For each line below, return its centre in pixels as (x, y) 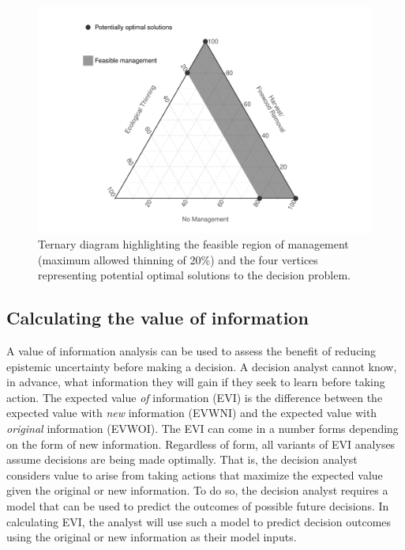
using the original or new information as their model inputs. (152, 537)
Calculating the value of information (157, 318)
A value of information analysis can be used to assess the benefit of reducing (191, 351)
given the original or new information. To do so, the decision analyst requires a (197, 490)
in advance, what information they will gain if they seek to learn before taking (196, 382)
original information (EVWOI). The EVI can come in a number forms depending (202, 429)
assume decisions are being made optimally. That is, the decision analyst (182, 459)
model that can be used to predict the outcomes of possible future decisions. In (198, 506)
